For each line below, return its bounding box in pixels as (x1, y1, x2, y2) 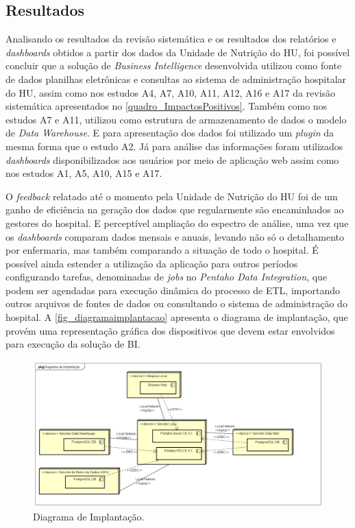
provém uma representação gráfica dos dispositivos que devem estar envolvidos (5, 323, 335, 337)
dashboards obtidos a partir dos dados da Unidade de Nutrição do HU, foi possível (5, 45, 350, 59)
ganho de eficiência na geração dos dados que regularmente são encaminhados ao (5, 202, 344, 217)
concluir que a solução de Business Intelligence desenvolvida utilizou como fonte (5, 58, 342, 73)
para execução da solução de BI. (5, 337, 140, 351)
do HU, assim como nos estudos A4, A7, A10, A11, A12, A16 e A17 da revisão (5, 85, 336, 99)
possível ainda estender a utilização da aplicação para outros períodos (5, 256, 298, 270)
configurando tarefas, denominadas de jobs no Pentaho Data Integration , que (5, 269, 328, 284)
